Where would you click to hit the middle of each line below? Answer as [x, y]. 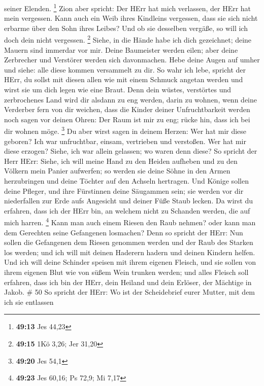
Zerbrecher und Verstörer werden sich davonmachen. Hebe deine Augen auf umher [132, 60]
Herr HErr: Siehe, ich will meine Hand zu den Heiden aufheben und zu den [121, 161]
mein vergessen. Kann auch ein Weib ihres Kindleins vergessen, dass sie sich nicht [131, 18]
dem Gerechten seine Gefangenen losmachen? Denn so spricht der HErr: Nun [124, 232]
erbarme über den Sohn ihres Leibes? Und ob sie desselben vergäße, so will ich [126, 28]
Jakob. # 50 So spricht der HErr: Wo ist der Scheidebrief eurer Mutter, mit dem [130, 292]
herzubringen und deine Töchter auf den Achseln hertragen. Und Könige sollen [126, 181]
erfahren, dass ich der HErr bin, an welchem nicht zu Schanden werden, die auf [127, 210]
